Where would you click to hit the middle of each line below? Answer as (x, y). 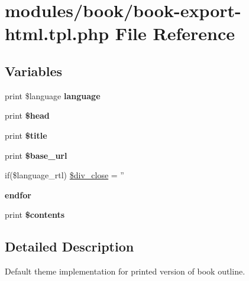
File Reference (175, 33)
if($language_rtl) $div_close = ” (64, 175)
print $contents (35, 215)
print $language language (53, 95)
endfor (18, 195)
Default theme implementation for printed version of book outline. (125, 271)
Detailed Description (69, 246)
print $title (26, 135)
